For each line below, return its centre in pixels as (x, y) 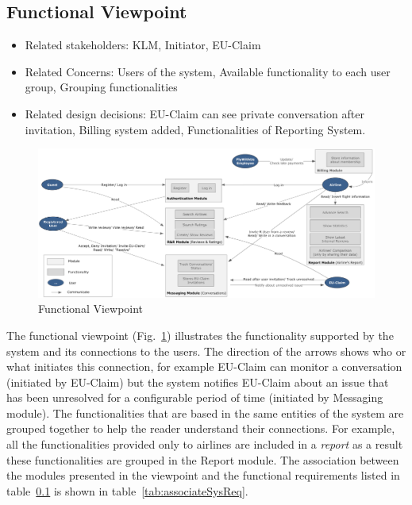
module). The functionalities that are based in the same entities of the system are (205, 412)
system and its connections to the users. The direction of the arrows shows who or (206, 351)
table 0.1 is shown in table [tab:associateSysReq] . (127, 490)
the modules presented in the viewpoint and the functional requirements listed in (203, 475)
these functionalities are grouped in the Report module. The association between (203, 459)
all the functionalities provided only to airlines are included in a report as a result (205, 444)
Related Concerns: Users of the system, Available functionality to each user (208, 71)
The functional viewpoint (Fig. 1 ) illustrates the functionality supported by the (200, 335)
